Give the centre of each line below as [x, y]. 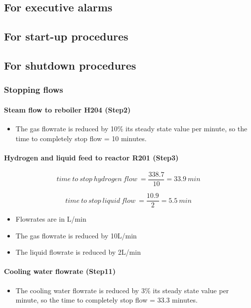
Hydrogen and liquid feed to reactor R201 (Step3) [91, 157]
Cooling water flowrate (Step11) [60, 271]
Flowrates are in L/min [51, 219]
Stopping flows [34, 90]
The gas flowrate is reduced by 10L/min [76, 235]
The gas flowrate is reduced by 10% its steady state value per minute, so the [131, 128]
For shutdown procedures [70, 65]
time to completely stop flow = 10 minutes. [81, 138]
